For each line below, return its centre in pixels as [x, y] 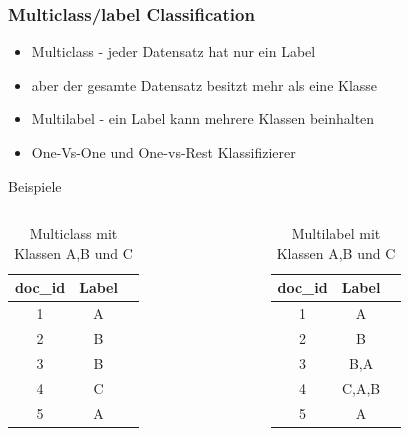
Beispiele [35, 185]
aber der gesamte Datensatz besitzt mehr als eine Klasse [204, 84]
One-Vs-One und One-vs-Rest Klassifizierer [163, 152]
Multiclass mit [73, 233]
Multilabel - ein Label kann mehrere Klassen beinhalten [203, 118]
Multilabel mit [336, 233]
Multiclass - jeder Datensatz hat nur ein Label [173, 51]
